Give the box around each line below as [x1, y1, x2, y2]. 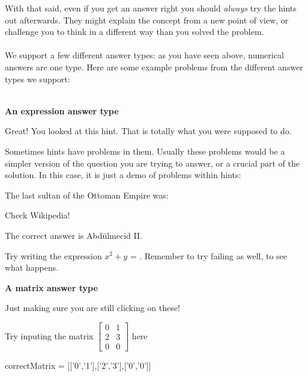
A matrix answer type [5, 281, 98, 294]
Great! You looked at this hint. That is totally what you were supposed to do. [5, 125, 292, 137]
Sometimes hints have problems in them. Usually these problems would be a [5, 144, 285, 157]
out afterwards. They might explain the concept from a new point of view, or [5, 13, 289, 26]
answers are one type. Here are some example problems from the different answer [5, 60, 303, 73]
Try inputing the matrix [5, 329, 94, 342]
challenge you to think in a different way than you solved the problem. [5, 25, 264, 38]
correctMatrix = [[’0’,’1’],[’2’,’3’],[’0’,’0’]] [5, 359, 151, 371]
